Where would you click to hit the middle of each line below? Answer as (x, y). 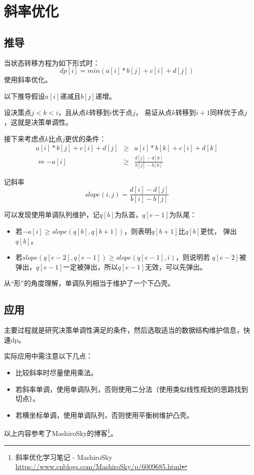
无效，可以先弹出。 (176, 266)
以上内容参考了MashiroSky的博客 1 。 (61, 432)
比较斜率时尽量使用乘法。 (56, 373)
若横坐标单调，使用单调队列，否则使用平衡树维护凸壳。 (104, 415)
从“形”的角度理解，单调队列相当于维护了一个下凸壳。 (89, 283)
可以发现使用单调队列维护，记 (52, 215)
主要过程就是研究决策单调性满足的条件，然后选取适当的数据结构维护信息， (124, 330)
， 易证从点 (154, 112)
